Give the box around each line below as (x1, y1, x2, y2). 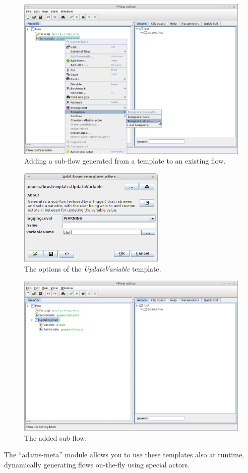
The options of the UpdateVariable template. (24, 263, 161, 274)
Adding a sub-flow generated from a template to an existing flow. (24, 155, 226, 166)
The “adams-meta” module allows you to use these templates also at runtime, (4, 449, 244, 460)
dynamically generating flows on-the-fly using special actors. (4, 459, 190, 469)
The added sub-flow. (24, 432, 87, 443)
